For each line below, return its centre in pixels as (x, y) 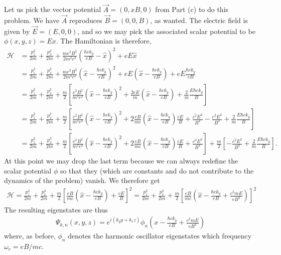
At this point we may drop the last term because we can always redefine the (121, 161)
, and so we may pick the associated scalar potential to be (166, 31)
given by (17, 31)
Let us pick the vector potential (53, 9)
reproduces (86, 20)
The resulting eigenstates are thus (56, 209)
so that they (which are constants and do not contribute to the (157, 170)
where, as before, (30, 236)
